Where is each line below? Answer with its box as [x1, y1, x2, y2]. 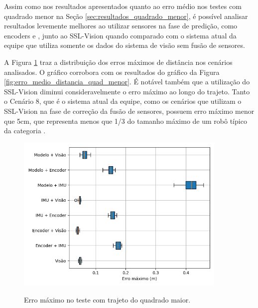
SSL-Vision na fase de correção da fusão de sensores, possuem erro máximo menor [4, 105, 255, 116]
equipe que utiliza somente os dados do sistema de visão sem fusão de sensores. [4, 40, 245, 50]
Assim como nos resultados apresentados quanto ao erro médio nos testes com [4, 1, 242, 11]
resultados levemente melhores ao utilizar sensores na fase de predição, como [4, 20, 238, 31]
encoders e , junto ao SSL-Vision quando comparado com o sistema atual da [4, 30, 237, 40]
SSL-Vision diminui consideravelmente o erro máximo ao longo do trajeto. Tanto [4, 86, 250, 96]
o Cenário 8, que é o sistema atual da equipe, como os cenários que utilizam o [4, 96, 242, 106]
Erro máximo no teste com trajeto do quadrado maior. [24, 294, 191, 305]
